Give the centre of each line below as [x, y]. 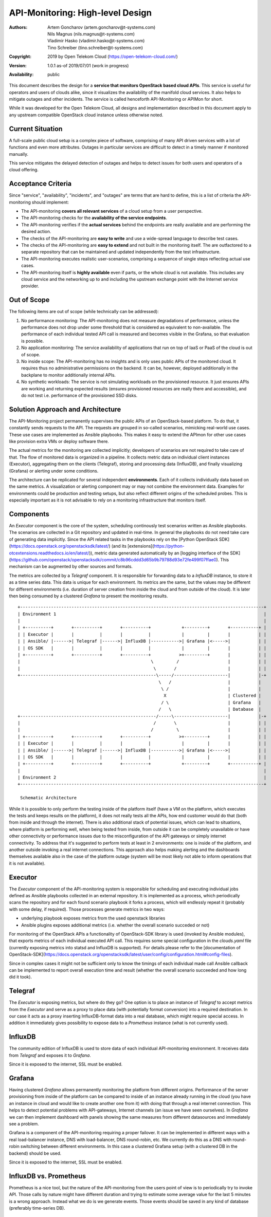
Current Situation [36, 129]
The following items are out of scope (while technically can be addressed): [84, 312]
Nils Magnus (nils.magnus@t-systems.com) [91, 34]
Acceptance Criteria [40, 184]
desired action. [36, 232]
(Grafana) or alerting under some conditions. [54, 471]
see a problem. [24, 1124]
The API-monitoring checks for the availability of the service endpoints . [94, 218]
